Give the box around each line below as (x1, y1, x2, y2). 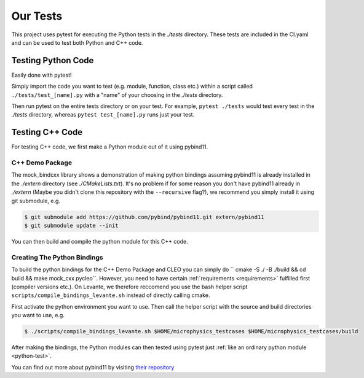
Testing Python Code (11, 55, 94, 66)
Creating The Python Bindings (11, 253, 104, 261)
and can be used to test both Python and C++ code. (11, 39, 143, 46)
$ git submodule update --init (24, 222, 119, 229)
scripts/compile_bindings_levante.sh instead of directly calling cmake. (11, 291, 210, 299)
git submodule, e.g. (11, 197, 61, 204)
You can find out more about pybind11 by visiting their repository (11, 363, 175, 371)
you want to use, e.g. (11, 312, 65, 319)
